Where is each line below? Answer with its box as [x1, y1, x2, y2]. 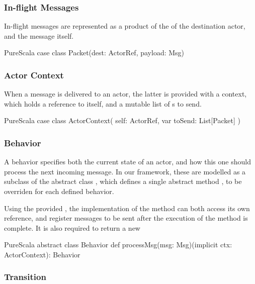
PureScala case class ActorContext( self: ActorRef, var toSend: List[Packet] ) [4, 115, 240, 126]
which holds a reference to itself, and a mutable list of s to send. [4, 98, 202, 109]
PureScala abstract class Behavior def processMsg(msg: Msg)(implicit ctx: [4, 239, 232, 250]
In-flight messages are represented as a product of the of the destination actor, [4, 21, 245, 31]
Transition [4, 270, 46, 283]
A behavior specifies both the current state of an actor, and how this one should [4, 156, 251, 167]
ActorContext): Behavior [4, 249, 80, 259]
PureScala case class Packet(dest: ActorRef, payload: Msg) [4, 47, 185, 58]
